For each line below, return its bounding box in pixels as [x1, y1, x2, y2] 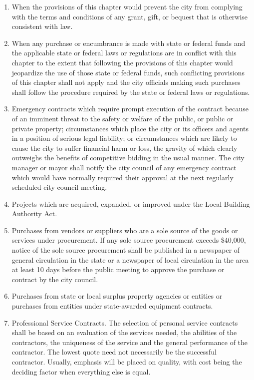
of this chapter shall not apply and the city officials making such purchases [11, 77, 241, 87]
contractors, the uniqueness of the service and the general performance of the [11, 337, 248, 347]
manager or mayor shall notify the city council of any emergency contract [11, 162, 237, 172]
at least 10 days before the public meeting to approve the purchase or [11, 264, 225, 275]
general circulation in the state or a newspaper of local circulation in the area [11, 254, 249, 265]
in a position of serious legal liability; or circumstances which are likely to [11, 133, 237, 143]
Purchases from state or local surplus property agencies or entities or [11, 291, 223, 301]
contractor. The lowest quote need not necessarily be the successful [11, 347, 217, 357]
